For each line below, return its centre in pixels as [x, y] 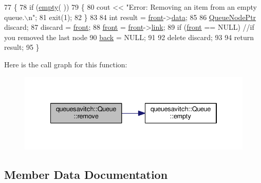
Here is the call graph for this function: [66, 64]
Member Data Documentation [86, 174]
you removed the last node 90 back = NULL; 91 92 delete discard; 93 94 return [129, 37]
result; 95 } [22, 47]
